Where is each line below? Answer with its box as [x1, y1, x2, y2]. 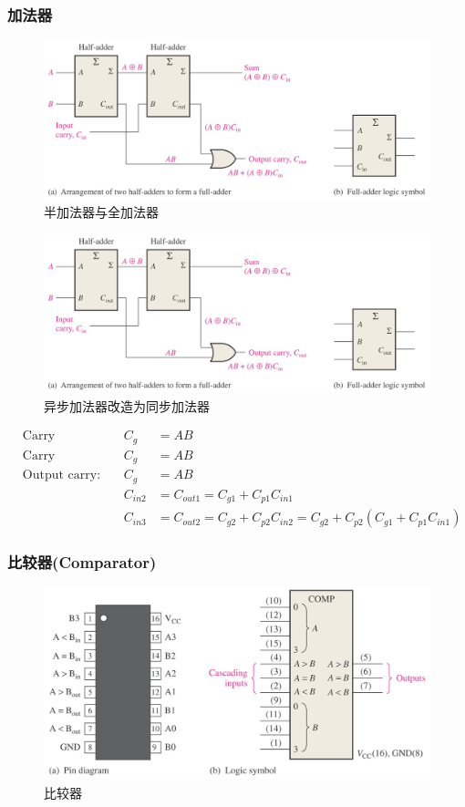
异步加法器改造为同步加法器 [44, 396, 210, 415]
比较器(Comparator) [7, 551, 157, 574]
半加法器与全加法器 [44, 202, 159, 222]
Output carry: [22, 469, 101, 482]
